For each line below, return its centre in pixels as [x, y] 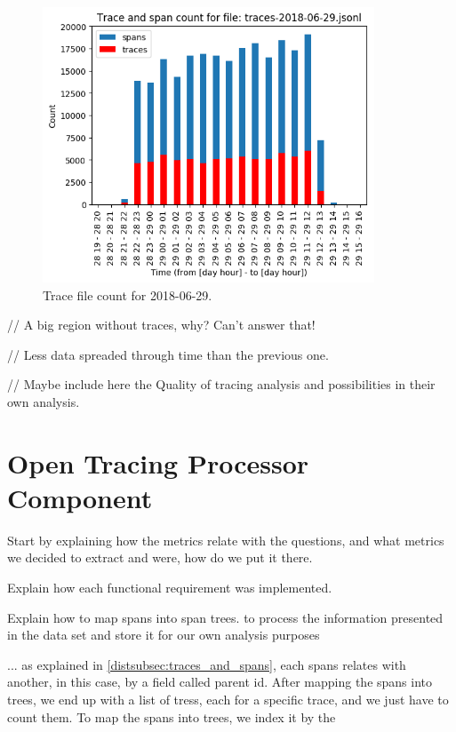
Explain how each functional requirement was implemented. [170, 587]
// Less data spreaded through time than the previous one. [168, 354]
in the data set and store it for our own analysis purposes [164, 635]
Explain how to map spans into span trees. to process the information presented [225, 617]
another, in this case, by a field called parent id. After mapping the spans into [220, 682]
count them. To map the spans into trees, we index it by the [172, 716]
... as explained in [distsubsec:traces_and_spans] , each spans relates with [207, 664]
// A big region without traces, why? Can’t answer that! [161, 325]
